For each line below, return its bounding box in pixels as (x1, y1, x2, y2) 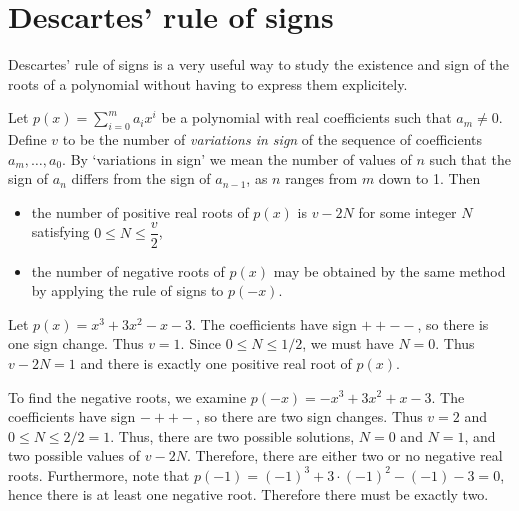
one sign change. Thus (8, 333, 144, 354)
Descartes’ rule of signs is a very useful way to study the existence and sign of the (8, 54, 510, 75)
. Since (180, 333, 222, 354)
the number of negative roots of (31, 260, 225, 281)
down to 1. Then (378, 168, 481, 189)
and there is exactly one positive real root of (80, 352, 352, 373)
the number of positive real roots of (31, 201, 249, 222)
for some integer (358, 201, 457, 222)
